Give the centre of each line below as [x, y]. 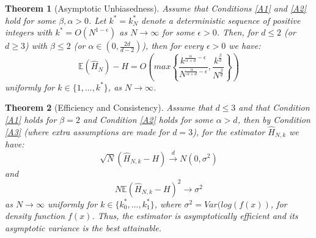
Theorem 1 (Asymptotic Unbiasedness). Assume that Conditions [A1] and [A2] [156, 8]
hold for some [31, 20]
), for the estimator [229, 131]
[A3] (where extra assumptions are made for [87, 131]
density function [35, 216]
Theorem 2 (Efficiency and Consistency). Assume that [109, 107]
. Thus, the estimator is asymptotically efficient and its [195, 216]
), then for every [173, 46]
